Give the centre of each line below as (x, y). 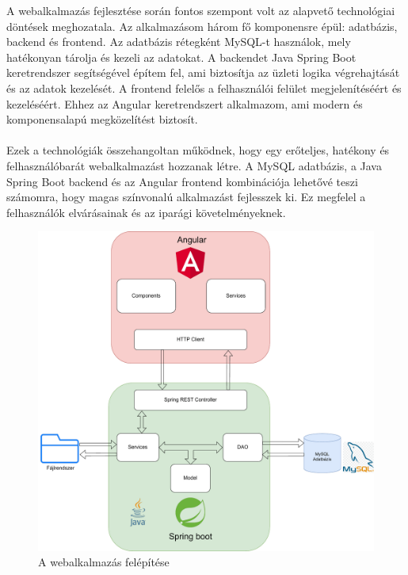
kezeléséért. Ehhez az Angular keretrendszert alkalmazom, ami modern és (185, 103)
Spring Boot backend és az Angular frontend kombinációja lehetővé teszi (182, 181)
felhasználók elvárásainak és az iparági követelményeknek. (146, 212)
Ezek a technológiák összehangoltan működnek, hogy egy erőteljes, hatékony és (198, 150)
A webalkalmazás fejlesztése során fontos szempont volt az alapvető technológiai (201, 10)
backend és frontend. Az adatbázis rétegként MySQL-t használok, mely (179, 42)
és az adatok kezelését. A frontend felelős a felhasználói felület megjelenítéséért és (204, 88)
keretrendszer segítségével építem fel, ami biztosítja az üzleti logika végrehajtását (203, 72)
